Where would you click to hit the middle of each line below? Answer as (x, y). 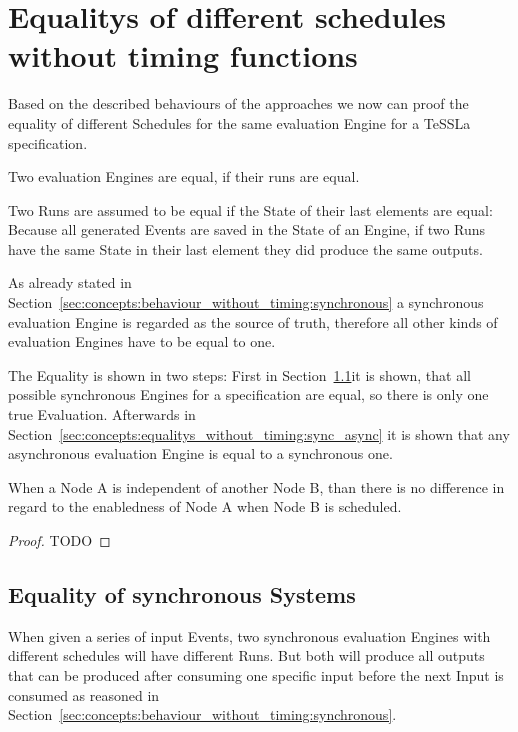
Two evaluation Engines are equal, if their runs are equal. (184, 176)
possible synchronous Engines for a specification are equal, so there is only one (248, 394)
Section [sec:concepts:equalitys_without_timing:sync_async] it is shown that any (259, 433)
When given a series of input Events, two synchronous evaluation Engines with (249, 635)
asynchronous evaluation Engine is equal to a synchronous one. (200, 453)
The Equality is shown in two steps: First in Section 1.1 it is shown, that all (239, 374)
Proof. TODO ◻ (59, 540)
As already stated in (70, 282)
